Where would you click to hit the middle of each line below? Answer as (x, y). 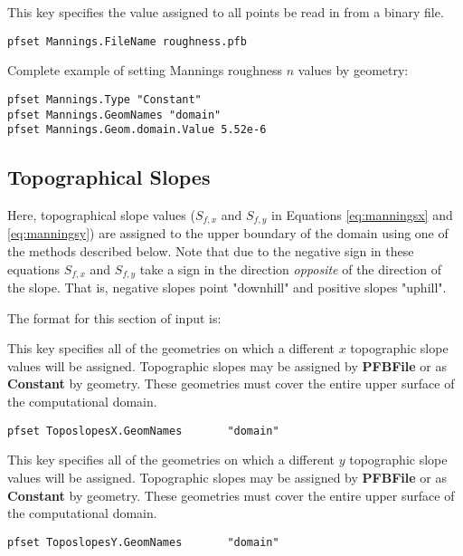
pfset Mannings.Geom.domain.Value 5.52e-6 (137, 130)
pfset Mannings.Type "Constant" (104, 99)
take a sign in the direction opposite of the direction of (290, 268)
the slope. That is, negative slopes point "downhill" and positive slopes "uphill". (227, 288)
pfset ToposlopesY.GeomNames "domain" (143, 542)
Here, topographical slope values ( (101, 215)
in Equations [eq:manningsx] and (362, 215)
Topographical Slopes (109, 177)
